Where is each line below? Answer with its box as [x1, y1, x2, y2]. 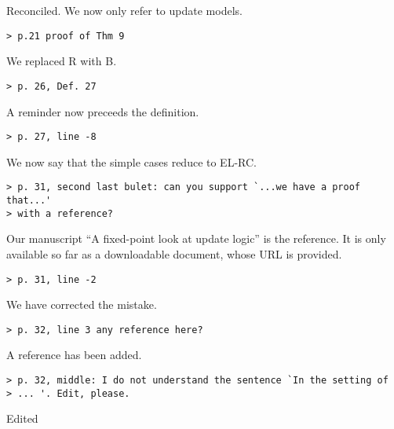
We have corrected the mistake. [6, 296, 157, 313]
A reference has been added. [6, 346, 142, 363]
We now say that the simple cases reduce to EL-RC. [6, 153, 257, 170]
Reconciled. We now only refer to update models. [6, 2, 243, 18]
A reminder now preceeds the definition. [6, 103, 199, 119]
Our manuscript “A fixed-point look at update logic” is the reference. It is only [6, 230, 386, 247]
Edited [6, 410, 38, 427]
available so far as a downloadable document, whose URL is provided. [6, 245, 342, 262]
